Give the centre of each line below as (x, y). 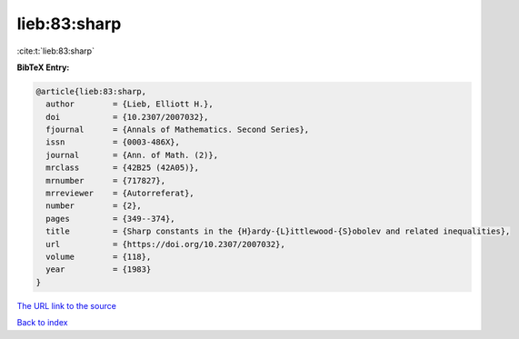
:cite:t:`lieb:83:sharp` (56, 51)
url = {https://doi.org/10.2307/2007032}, (165, 244)
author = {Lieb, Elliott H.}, (130, 104)
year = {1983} (99, 269)
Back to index (42, 323)
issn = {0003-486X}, (113, 142)
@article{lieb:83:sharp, (91, 91)
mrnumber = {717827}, (106, 180)
